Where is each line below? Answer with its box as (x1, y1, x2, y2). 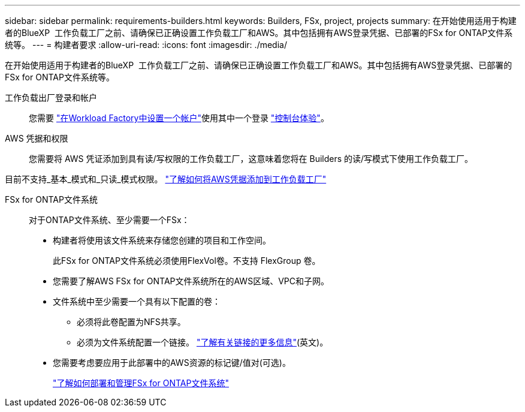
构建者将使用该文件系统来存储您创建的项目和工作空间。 (53, 235, 271, 245)
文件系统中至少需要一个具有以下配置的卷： (53, 296, 221, 306)
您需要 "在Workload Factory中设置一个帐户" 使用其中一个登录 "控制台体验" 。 (29, 113, 329, 123)
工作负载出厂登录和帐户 (5, 92, 97, 103)
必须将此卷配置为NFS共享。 (77, 317, 186, 327)
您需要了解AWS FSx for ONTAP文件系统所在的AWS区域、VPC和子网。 (53, 276, 329, 286)
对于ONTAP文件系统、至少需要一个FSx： (29, 215, 190, 225)
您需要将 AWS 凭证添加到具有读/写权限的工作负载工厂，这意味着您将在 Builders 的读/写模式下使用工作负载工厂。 (29, 154, 473, 164)
